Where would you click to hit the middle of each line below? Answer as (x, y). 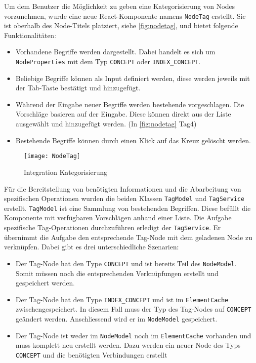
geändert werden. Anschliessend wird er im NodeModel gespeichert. (116, 319)
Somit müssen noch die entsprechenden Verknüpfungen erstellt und (117, 273)
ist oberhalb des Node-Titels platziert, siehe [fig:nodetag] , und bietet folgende (121, 25)
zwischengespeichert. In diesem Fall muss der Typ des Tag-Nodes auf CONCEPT (133, 309)
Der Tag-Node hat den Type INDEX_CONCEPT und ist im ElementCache (122, 299)
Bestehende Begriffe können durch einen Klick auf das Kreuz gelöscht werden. (133, 140)
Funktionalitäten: (30, 35)
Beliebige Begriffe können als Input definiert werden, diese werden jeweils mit (133, 78)
